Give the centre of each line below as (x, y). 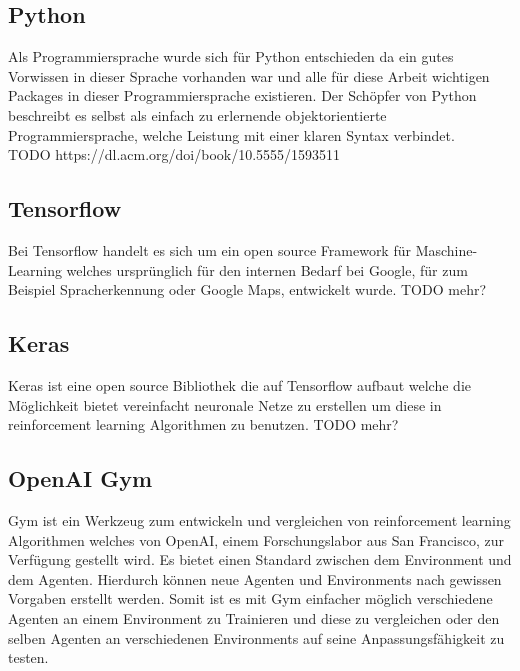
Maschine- (446, 249)
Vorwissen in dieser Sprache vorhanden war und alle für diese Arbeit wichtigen (249, 75)
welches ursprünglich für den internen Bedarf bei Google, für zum (267, 269)
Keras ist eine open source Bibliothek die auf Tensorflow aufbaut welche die (239, 384)
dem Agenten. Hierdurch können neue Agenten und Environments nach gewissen (255, 578)
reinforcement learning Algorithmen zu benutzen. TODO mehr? (203, 424)
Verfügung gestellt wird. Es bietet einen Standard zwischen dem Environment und (260, 559)
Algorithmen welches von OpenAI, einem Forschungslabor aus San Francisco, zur (256, 539)
